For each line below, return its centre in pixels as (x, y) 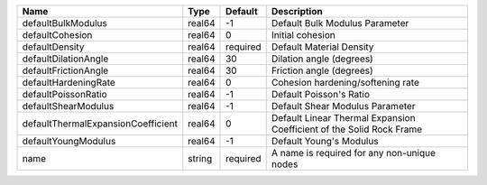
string (200, 158)
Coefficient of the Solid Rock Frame (347, 129)
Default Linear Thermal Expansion (343, 118)
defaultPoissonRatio (64, 94)
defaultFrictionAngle (65, 70)
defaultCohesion (57, 35)
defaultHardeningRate (69, 83)
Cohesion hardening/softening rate (345, 83)
